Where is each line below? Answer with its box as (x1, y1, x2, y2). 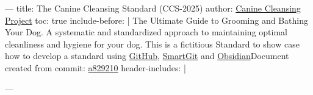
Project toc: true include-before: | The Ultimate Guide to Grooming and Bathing (5, 13, 309, 26)
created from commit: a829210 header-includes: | (5, 61, 186, 74)
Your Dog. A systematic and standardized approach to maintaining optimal (5, 26, 287, 38)
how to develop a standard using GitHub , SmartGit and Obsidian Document (5, 49, 289, 62)
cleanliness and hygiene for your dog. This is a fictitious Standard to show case (5, 37, 300, 50)
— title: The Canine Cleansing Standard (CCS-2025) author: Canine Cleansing (5, 2, 301, 14)
